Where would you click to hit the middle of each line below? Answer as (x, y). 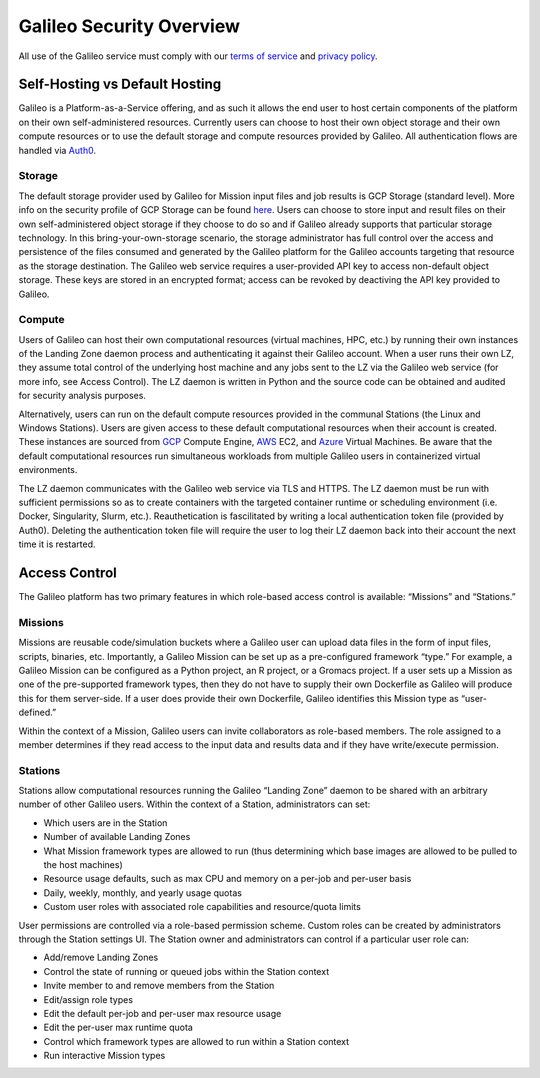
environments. (48, 470)
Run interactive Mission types (104, 1056)
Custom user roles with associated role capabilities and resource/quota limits (202, 907)
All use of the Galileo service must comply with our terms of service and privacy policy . (198, 56)
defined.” (37, 712)
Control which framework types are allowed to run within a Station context (196, 1041)
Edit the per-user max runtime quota (118, 1027)
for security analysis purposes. (82, 396)
